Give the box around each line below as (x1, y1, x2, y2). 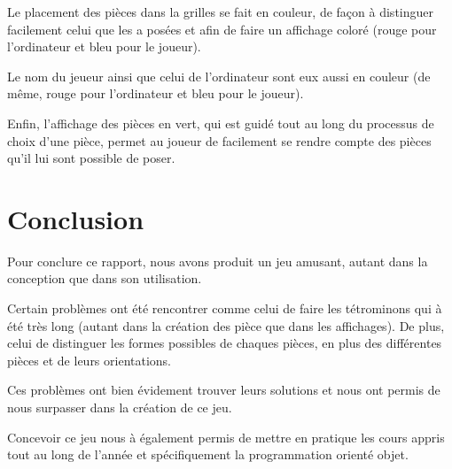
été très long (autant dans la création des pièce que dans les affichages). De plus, (7, 316, 445, 334)
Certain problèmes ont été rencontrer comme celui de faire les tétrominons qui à (7, 299, 442, 318)
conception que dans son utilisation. (7, 269, 202, 288)
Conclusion (7, 200, 144, 236)
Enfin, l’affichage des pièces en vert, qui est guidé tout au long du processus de (7, 113, 434, 132)
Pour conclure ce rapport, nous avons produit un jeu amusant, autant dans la (7, 251, 428, 270)
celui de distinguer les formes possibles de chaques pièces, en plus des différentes (7, 334, 442, 352)
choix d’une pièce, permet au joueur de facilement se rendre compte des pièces (7, 131, 432, 150)
